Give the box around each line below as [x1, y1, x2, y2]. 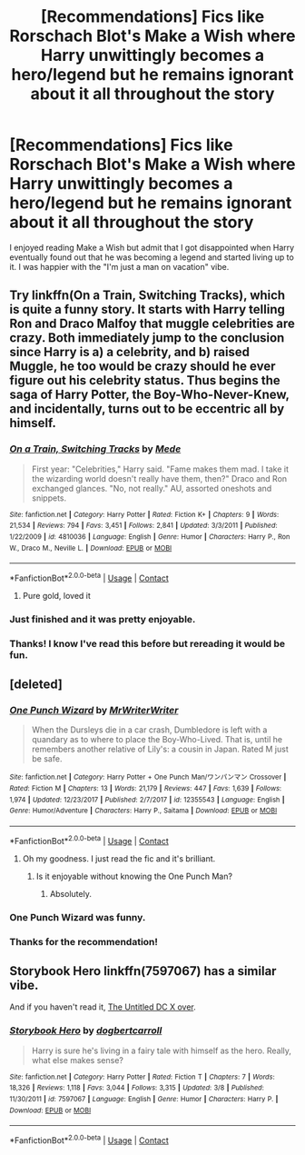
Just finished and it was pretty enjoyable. [9, 612, 196, 625]
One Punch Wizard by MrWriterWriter [9, 704, 179, 717]
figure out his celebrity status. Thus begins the [9, 373, 280, 388]
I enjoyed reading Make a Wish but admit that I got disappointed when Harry [9, 242, 295, 253]
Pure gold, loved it [22, 590, 91, 601]
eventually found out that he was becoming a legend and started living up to [9, 252, 295, 263]
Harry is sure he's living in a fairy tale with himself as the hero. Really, [31, 1045, 292, 1056]
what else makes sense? [31, 1054, 124, 1065]
